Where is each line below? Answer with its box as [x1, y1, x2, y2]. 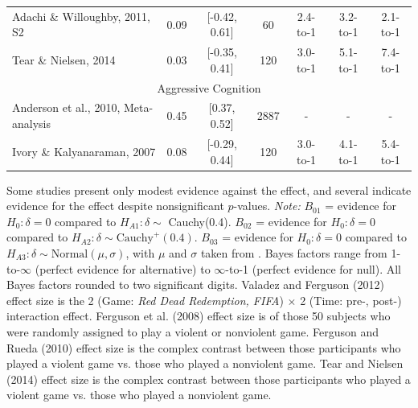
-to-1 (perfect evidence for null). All [225, 260, 401, 277]
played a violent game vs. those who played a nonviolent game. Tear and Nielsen [6, 355, 404, 372]
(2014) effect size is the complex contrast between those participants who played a [6, 370, 411, 387]
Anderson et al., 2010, [12, 99, 121, 116]
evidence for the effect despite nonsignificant [6, 197, 224, 214]
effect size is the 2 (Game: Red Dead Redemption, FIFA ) [6, 291, 284, 308]
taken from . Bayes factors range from [200, 244, 387, 261]
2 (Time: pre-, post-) [300, 291, 402, 308]
